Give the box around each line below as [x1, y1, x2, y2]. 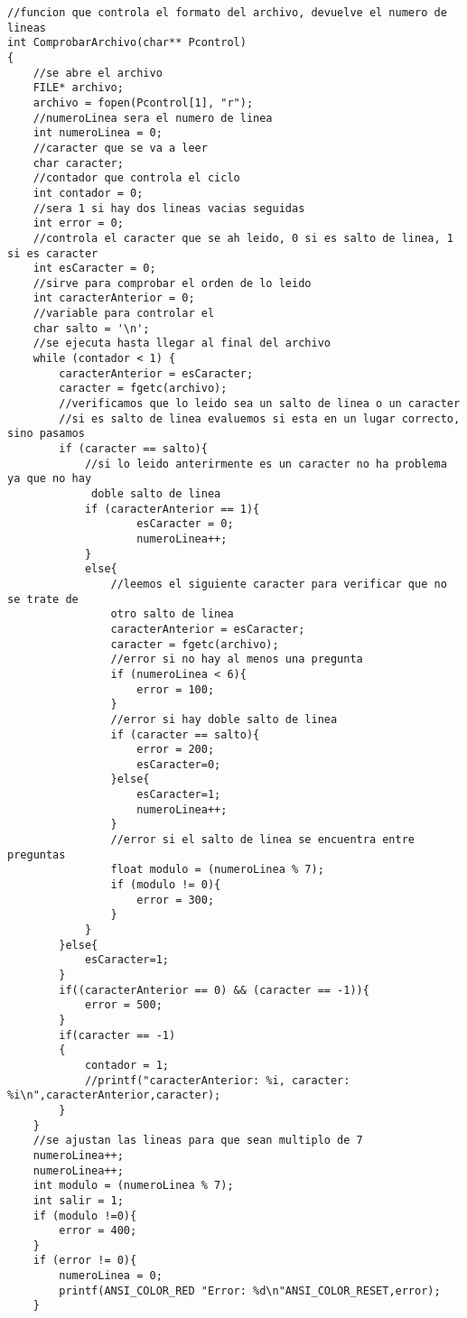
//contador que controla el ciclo [33, 172, 240, 185]
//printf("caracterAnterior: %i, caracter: [84, 1073, 350, 1087]
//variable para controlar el [33, 307, 215, 320]
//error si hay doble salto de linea [110, 712, 338, 726]
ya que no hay [7, 472, 92, 486]
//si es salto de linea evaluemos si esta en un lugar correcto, [59, 412, 461, 425]
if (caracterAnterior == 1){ [84, 502, 260, 515]
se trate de [7, 592, 79, 606]
